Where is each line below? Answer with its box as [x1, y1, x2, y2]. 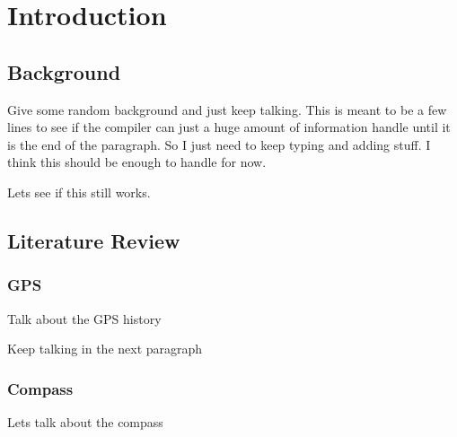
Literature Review [7, 226, 180, 254]
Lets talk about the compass [7, 412, 163, 431]
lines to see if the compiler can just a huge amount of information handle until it [7, 118, 451, 136]
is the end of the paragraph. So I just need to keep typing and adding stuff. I [7, 135, 431, 153]
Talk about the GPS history [7, 309, 162, 328]
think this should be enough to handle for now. [7, 153, 267, 171]
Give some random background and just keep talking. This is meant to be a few [7, 100, 447, 118]
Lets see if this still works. [7, 182, 151, 201]
